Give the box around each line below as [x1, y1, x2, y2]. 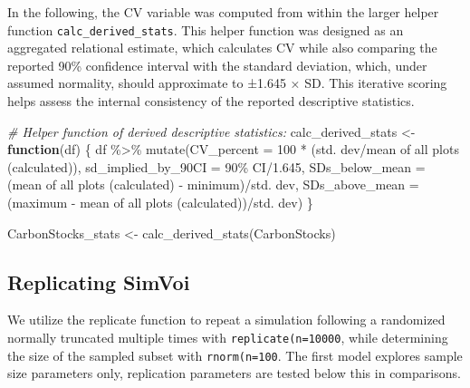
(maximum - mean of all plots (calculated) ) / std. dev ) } [7, 193, 313, 211]
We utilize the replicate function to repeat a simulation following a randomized [7, 310, 446, 329]
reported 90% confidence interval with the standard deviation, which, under [7, 55, 427, 74]
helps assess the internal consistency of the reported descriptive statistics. [7, 92, 415, 111]
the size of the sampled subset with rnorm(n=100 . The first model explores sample [7, 345, 463, 364]
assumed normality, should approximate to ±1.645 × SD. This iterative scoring [7, 73, 447, 92]
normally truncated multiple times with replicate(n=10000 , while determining [7, 327, 448, 346]
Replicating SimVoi [7, 267, 190, 296]
